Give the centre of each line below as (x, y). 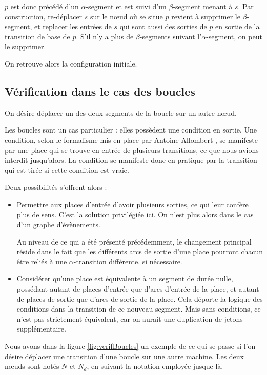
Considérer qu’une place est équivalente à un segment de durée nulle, (125, 279)
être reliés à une (42, 261)
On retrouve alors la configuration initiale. (71, 63)
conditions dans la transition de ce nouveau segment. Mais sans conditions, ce (139, 309)
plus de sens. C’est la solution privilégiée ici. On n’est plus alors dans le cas (135, 214)
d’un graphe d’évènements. (58, 224)
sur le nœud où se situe (126, 16)
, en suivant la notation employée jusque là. (155, 366)
